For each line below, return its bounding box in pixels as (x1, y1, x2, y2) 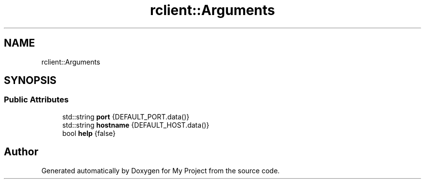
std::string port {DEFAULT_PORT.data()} (62, 112, 190, 121)
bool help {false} (62, 129, 116, 137)
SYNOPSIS (4, 74, 57, 87)
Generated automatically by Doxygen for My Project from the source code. (41, 166, 280, 175)
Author (4, 146, 38, 158)
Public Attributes (4, 95, 69, 105)
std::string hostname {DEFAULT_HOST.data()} (62, 120, 210, 129)
